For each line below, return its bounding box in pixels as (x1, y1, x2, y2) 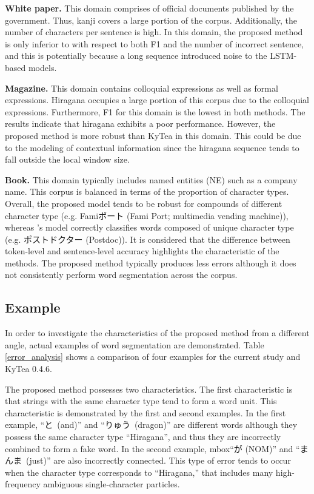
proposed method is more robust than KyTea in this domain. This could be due (5, 129, 301, 141)
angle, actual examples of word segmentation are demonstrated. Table (5, 338, 264, 351)
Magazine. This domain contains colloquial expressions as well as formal (5, 81, 278, 94)
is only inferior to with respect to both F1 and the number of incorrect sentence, (5, 37, 304, 50)
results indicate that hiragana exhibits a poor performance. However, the (5, 117, 276, 130)
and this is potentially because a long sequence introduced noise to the (5, 49, 267, 62)
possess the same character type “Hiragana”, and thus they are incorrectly (5, 430, 281, 443)
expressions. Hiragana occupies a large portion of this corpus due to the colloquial (5, 93, 309, 106)
